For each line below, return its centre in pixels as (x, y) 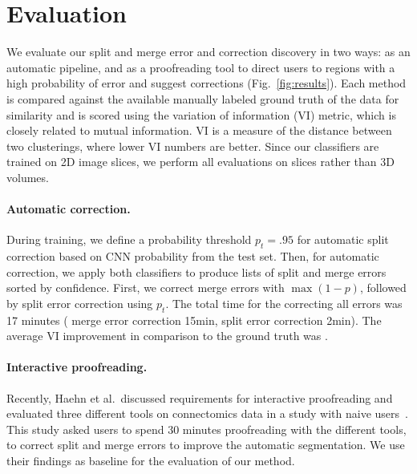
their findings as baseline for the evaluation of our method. (151, 460)
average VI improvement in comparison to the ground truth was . (167, 336)
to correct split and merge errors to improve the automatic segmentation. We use (206, 445)
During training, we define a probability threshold (129, 239)
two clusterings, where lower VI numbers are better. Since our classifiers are (193, 146)
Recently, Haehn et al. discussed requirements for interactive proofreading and (200, 397)
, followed (383, 288)
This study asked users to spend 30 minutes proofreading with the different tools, (206, 429)
